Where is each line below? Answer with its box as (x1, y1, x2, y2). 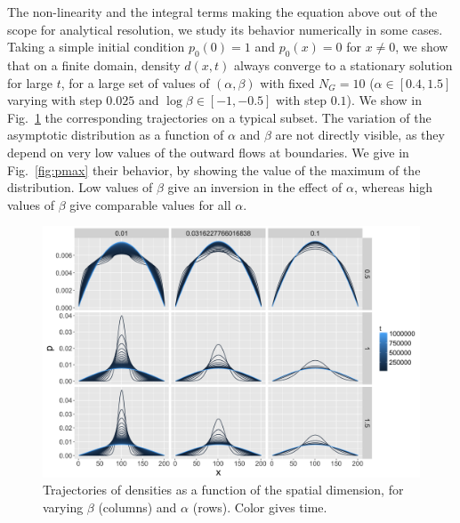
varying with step (7, 91, 102, 109)
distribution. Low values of (7, 178, 153, 197)
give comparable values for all (69, 195, 231, 213)
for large (7, 73, 53, 92)
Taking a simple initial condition (7, 37, 185, 56)
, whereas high (353, 178, 432, 197)
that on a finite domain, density (7, 55, 181, 74)
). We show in (346, 91, 423, 109)
